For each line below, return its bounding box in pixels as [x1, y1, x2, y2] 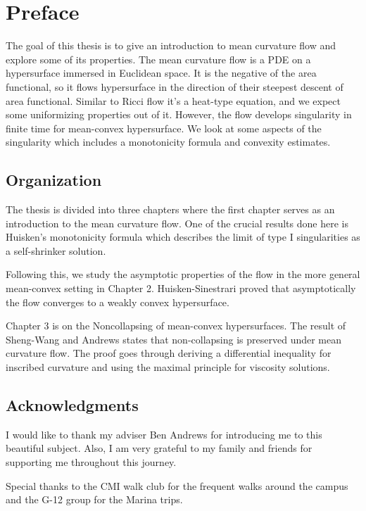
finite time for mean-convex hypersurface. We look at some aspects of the [6, 120, 322, 135]
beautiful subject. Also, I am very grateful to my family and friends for [6, 441, 313, 455]
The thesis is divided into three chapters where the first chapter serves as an [6, 202, 335, 217]
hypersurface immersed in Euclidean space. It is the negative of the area [6, 65, 317, 80]
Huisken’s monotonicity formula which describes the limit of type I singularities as [6, 229, 360, 244]
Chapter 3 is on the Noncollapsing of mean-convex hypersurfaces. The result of [6, 318, 346, 333]
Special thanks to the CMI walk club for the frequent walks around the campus [6, 478, 348, 493]
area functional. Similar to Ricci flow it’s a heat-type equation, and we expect [6, 93, 341, 108]
